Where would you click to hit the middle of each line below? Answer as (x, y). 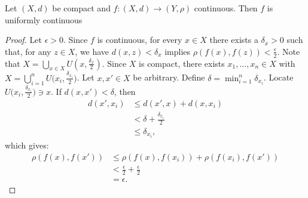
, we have (92, 51)
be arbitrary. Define (169, 77)
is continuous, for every (140, 40)
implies (178, 51)
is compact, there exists (182, 63)
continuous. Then (226, 8)
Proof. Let (23, 40)
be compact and (81, 8)
